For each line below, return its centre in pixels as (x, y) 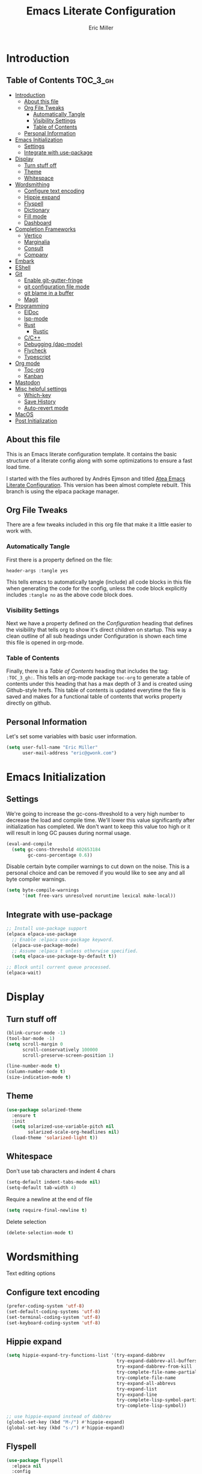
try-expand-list (137, 1389)
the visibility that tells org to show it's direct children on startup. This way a (99, 629)
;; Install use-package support (47, 929)
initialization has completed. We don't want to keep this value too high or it (98, 826)
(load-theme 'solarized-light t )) (55, 1138)
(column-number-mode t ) (36, 1072)
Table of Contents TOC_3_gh (60, 80)
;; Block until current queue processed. (59, 967)
